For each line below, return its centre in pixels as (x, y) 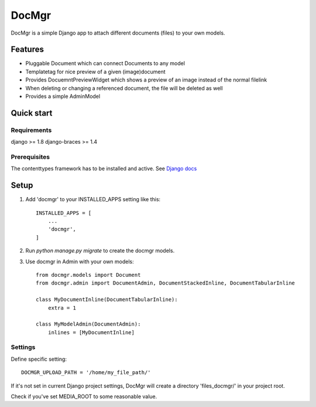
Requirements (31, 130)
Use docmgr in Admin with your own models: (80, 262)
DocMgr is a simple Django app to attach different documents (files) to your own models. (118, 33)
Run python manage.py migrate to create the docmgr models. (100, 251)
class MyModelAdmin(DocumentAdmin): (88, 324)
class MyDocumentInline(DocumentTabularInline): (107, 300)
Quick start (32, 113)
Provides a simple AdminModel (63, 96)
